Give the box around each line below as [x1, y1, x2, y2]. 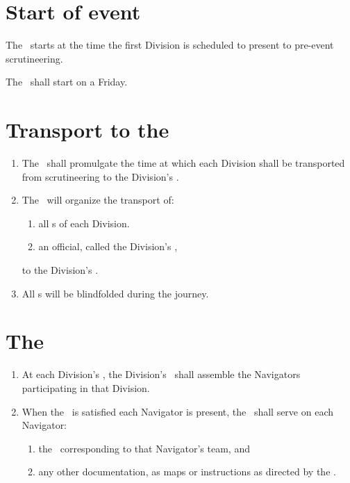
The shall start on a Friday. [6, 74, 128, 89]
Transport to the [6, 115, 169, 144]
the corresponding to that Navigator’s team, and [38, 441, 250, 455]
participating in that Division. [22, 380, 150, 395]
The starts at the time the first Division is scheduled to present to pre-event [6, 38, 334, 52]
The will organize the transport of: [22, 193, 174, 207]
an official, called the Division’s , [38, 239, 178, 254]
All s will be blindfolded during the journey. [22, 286, 209, 300]
